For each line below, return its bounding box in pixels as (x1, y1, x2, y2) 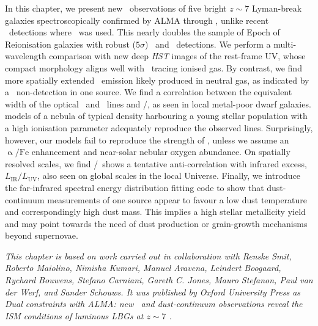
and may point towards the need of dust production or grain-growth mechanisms (5, 217, 308, 230)
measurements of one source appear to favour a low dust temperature (47, 193, 308, 206)
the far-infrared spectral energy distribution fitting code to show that (5, 181, 264, 194)
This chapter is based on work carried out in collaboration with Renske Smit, (5, 249, 292, 262)
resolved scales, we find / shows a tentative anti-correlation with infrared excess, (5, 157, 307, 170)
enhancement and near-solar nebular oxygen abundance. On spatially (31, 145, 290, 158)
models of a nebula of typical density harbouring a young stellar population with (5, 109, 308, 122)
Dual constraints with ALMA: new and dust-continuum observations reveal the (5, 297, 303, 310)
